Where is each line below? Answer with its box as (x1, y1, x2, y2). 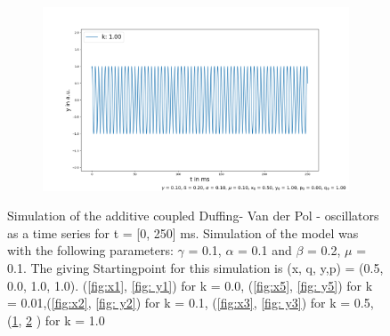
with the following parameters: (7, 241, 174, 260)
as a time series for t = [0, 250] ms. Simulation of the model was (7, 223, 359, 242)
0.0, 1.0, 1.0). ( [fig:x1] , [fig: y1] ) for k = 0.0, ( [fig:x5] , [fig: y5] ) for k (7, 276, 373, 294)
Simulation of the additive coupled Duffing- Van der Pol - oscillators (7, 206, 379, 225)
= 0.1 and (238, 241, 292, 260)
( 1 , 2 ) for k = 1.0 (7, 310, 105, 329)
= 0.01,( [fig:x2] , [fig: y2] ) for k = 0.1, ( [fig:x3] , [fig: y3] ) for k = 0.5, (7, 293, 374, 312)
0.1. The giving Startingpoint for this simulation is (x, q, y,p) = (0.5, (7, 258, 384, 276)
